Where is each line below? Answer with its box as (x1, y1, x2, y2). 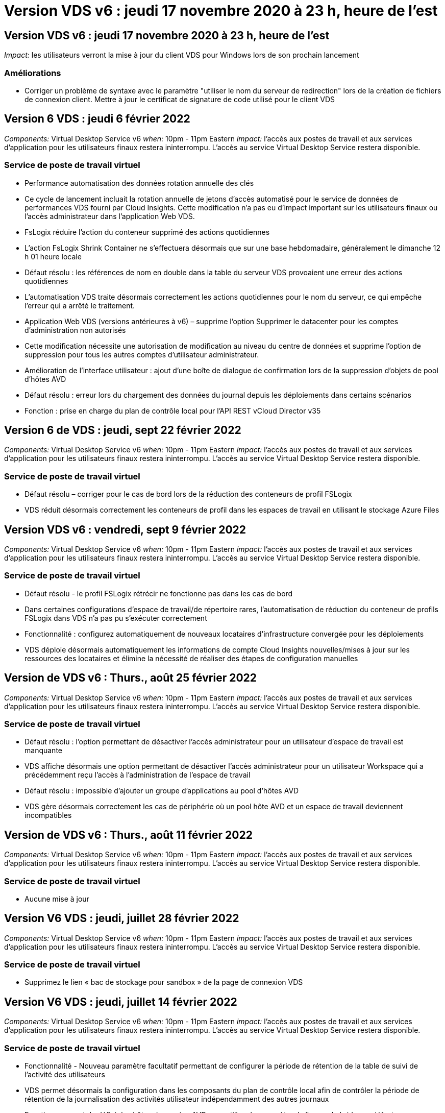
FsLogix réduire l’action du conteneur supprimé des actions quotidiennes (24, 227, 270, 236)
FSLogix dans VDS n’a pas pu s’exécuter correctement (24, 613, 207, 622)
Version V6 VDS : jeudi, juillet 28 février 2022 (4, 912, 239, 925)
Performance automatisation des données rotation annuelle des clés (24, 178, 254, 187)
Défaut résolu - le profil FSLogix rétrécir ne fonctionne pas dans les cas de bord (24, 589, 293, 598)
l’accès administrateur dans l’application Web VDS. (24, 211, 195, 221)
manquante (24, 746, 62, 755)
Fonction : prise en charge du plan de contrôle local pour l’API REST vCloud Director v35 (24, 406, 321, 415)
